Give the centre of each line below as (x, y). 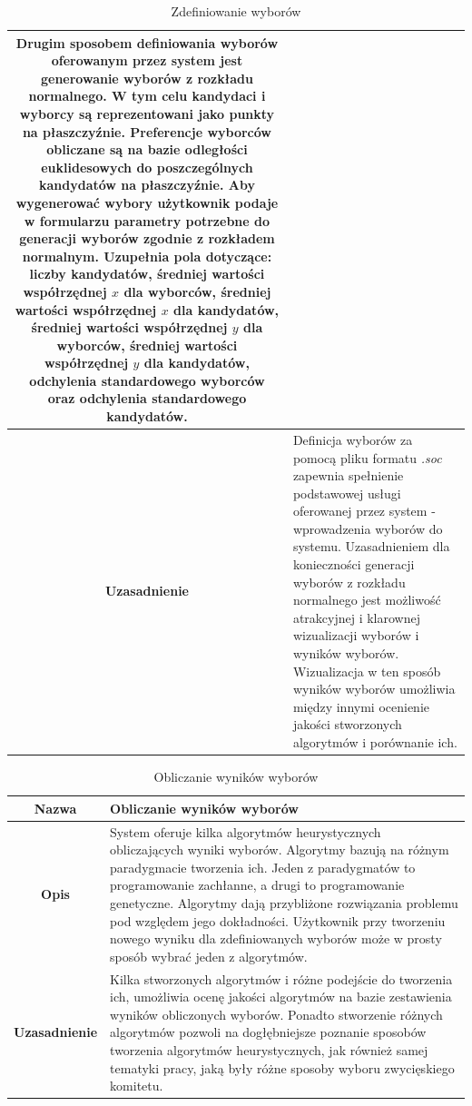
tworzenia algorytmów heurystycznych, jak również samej (269, 1049)
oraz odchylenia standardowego (147, 398)
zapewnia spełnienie (348, 475)
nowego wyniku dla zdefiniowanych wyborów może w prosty (276, 938)
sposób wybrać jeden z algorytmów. (209, 956)
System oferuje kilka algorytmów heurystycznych (246, 831)
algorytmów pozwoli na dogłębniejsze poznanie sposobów (268, 1032)
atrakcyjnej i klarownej (356, 617)
